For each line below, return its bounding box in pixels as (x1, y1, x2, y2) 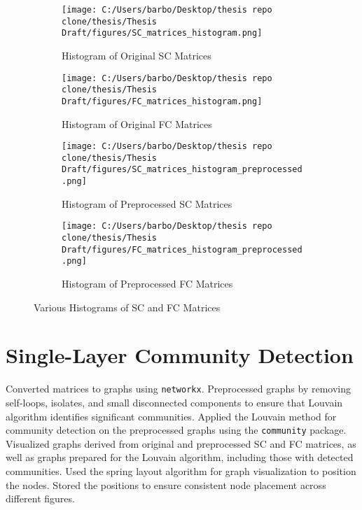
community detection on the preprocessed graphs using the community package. (6, 423, 347, 437)
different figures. (6, 491, 75, 506)
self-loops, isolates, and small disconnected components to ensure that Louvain (6, 395, 343, 409)
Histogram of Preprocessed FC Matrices (62, 276, 233, 290)
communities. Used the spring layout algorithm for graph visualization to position (6, 463, 356, 478)
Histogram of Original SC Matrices (62, 48, 211, 62)
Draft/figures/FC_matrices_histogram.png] (62, 96, 263, 106)
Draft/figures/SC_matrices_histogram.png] (62, 28, 263, 38)
